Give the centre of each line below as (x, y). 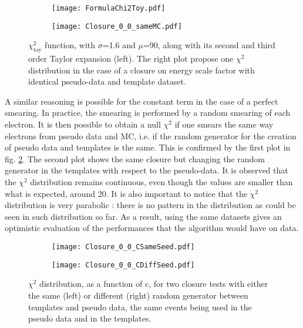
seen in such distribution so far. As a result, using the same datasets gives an (143, 216)
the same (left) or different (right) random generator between (138, 295)
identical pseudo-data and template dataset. (107, 81)
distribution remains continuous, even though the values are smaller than (161, 182)
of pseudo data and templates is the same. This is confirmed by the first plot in (148, 147)
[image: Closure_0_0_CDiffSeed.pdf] (123, 265)
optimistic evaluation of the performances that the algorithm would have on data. (152, 228)
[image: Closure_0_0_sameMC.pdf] (117, 26)
